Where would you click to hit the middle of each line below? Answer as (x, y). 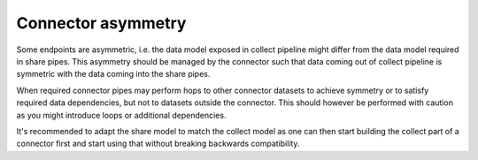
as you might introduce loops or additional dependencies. (121, 115)
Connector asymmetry (101, 23)
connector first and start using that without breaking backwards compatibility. (158, 144)
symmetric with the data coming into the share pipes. (113, 74)
